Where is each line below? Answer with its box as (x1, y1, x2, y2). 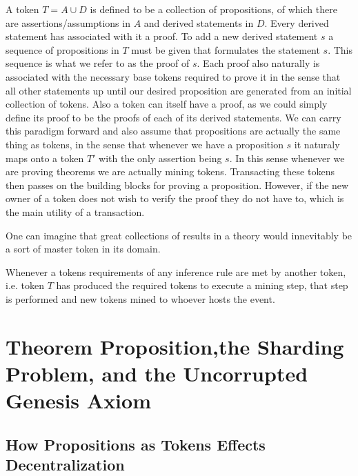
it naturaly (294, 137, 340, 151)
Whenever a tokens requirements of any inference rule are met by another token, (6, 264, 346, 279)
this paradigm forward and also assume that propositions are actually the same (6, 123, 341, 138)
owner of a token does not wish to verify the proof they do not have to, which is (6, 191, 344, 206)
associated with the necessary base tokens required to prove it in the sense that (6, 69, 341, 83)
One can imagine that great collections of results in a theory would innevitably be (6, 228, 352, 242)
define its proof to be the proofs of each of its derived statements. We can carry (6, 110, 341, 124)
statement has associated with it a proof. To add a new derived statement (6, 29, 318, 43)
